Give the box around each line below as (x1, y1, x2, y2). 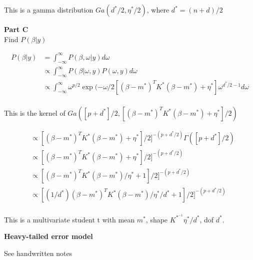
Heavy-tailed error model (4, 231, 93, 241)
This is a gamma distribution (4, 5, 93, 15)
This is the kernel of (4, 107, 65, 118)
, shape (145, 214, 168, 224)
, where (146, 5, 169, 15)
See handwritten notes (4, 247, 72, 258)
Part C (4, 24, 28, 34)
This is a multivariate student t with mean (4, 214, 135, 224)
